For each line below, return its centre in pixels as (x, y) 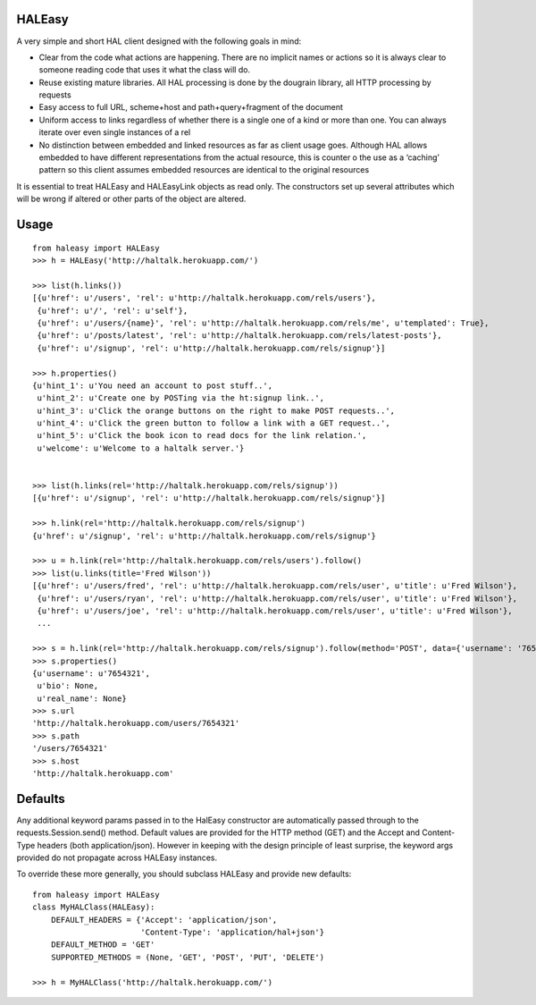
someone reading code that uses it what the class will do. (144, 70)
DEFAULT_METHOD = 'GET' (103, 945)
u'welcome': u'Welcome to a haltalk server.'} (141, 448)
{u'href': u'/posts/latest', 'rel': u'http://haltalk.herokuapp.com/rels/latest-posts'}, (239, 336)
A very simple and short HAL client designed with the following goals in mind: (159, 41)
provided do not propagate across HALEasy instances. (117, 857)
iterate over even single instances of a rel (115, 132)
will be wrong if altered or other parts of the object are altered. (131, 199)
